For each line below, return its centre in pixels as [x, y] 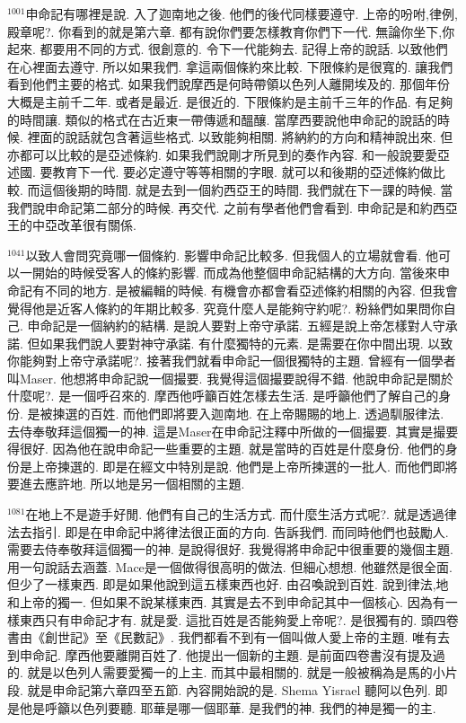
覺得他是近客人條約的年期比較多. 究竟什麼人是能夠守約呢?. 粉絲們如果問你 [225, 308]
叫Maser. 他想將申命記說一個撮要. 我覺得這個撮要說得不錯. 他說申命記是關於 [230, 378]
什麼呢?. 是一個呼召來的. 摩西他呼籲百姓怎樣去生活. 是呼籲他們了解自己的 [223, 396]
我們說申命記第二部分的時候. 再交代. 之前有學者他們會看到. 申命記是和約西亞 [233, 207]
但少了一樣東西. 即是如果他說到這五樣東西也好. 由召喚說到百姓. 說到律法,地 [228, 584]
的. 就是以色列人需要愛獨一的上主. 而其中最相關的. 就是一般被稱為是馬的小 [226, 672]
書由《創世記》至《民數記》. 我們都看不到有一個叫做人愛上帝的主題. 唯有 [223, 637]
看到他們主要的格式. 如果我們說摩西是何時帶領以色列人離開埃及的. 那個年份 [229, 84]
